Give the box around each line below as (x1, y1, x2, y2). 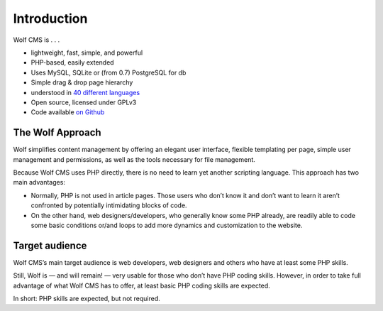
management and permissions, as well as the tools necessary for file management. (13, 155, 255, 163)
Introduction (13, 11, 88, 26)
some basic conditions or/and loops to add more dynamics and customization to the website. (30, 221, 303, 229)
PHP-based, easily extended (30, 58, 114, 67)
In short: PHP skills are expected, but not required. (13, 295, 161, 302)
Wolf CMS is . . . (13, 36, 60, 44)
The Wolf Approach (13, 126, 102, 138)
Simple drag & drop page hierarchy (30, 78, 133, 87)
